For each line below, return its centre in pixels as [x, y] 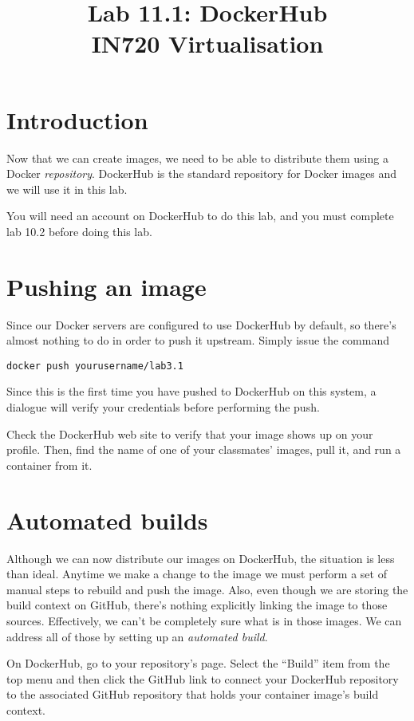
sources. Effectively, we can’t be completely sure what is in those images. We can [204, 620]
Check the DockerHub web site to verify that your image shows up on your [190, 433]
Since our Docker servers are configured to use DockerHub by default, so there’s [201, 324]
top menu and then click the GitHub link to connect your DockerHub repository [203, 678]
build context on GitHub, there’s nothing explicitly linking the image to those [197, 605]
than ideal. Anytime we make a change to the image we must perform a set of [197, 574]
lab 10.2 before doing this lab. [79, 231]
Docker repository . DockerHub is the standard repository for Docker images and [202, 173]
